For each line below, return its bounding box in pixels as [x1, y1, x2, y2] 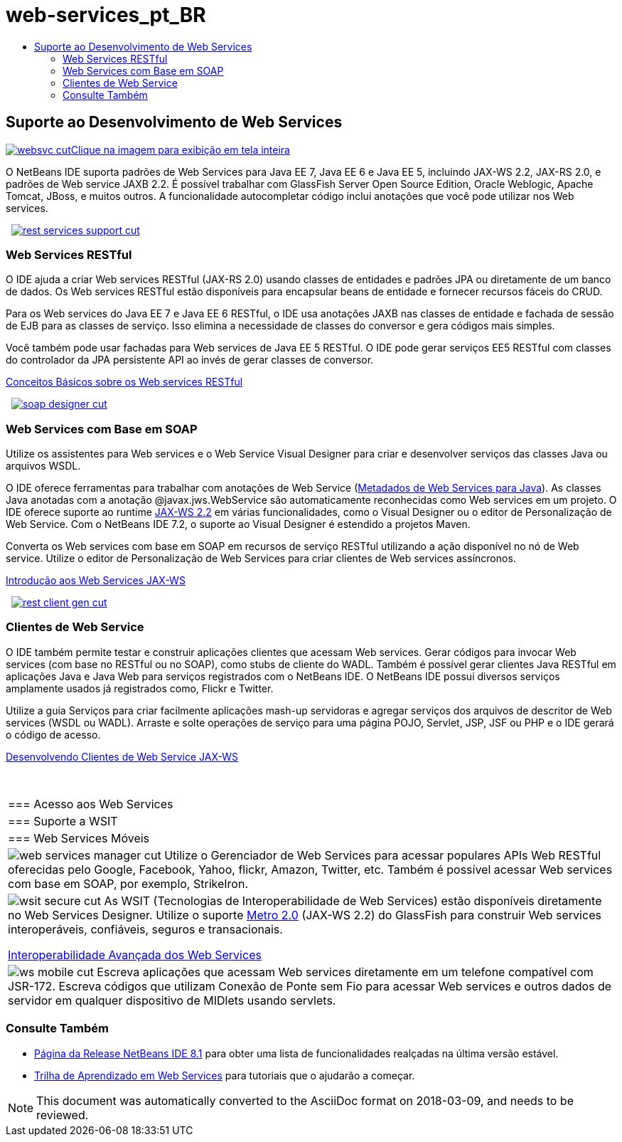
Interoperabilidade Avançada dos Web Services [8, 947, 262, 962]
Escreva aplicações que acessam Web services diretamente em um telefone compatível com [97, 964, 594, 979]
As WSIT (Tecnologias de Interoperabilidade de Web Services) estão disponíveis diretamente [104, 893, 602, 908]
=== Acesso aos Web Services [8, 796, 173, 811]
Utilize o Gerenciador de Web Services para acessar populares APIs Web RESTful [164, 847, 601, 862]
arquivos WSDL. [6, 460, 81, 472]
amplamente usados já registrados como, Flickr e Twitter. [6, 682, 274, 694]
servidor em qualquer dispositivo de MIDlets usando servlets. [8, 993, 336, 1008]
